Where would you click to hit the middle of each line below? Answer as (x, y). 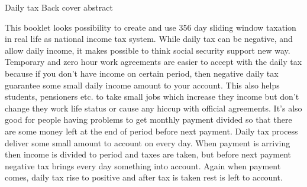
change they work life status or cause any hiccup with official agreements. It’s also (153, 108)
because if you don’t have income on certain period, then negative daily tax (142, 73)
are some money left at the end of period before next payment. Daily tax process (151, 131)
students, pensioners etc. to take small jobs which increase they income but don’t (152, 96)
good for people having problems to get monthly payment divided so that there (148, 119)
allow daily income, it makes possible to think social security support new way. (148, 50)
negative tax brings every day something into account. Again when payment (143, 165)
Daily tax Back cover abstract (59, 7)
